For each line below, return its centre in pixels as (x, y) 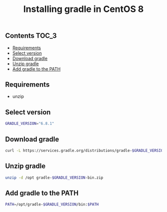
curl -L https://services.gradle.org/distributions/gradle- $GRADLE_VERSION (85, 150)
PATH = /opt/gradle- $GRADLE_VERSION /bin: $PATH (52, 205)
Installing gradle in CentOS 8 (83, 9)
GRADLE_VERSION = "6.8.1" (30, 124)
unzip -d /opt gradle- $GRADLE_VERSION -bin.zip (54, 178)
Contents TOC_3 (31, 36)
